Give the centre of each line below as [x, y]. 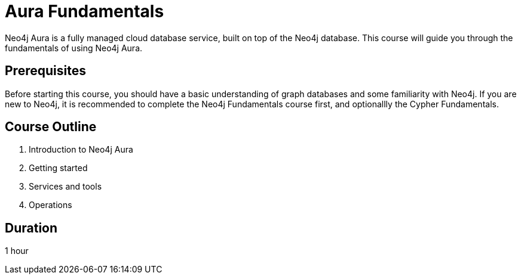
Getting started [58, 168]
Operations [50, 205]
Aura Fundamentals [85, 11]
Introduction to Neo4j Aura [81, 150]
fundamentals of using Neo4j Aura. [74, 48]
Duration [31, 228]
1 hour [17, 251]
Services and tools [65, 187]
